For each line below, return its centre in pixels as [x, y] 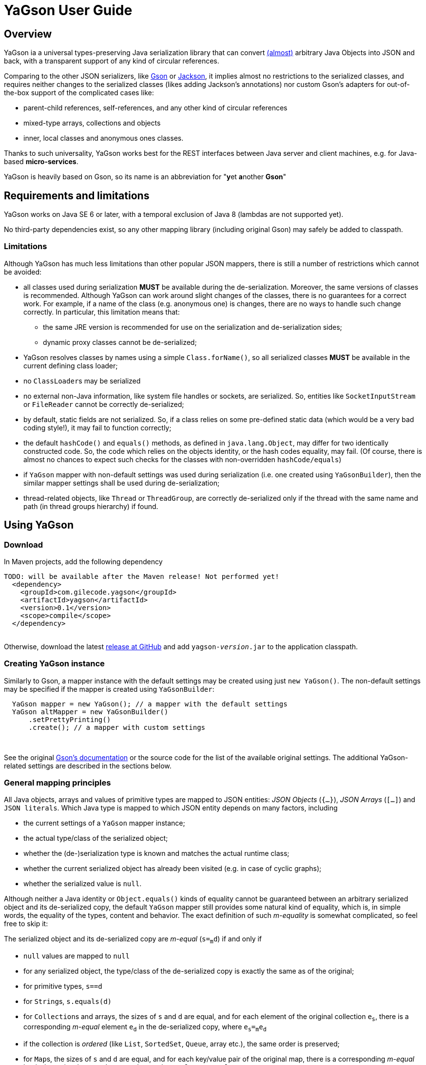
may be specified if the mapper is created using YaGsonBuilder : [109, 689]
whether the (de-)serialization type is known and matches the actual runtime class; [156, 853]
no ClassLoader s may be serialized [82, 381]
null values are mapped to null [77, 956]
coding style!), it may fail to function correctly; [97, 427]
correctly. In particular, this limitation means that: [102, 312]
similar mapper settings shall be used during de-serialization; [122, 483]
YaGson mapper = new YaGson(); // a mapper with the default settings [150, 704]
